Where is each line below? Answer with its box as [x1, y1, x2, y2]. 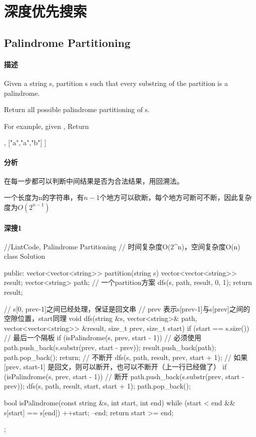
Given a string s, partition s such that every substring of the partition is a [4, 78, 228, 88]
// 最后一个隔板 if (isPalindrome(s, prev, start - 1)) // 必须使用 [4, 332, 201, 343]
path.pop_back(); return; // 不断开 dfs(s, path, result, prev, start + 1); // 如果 [4, 352, 248, 362]
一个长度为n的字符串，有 [4, 192, 84, 202]
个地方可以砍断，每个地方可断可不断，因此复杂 [100, 192, 252, 202]
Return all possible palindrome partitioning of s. [4, 104, 150, 115]
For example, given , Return [4, 120, 89, 131]
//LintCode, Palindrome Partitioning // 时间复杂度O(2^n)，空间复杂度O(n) [4, 241, 241, 251]
